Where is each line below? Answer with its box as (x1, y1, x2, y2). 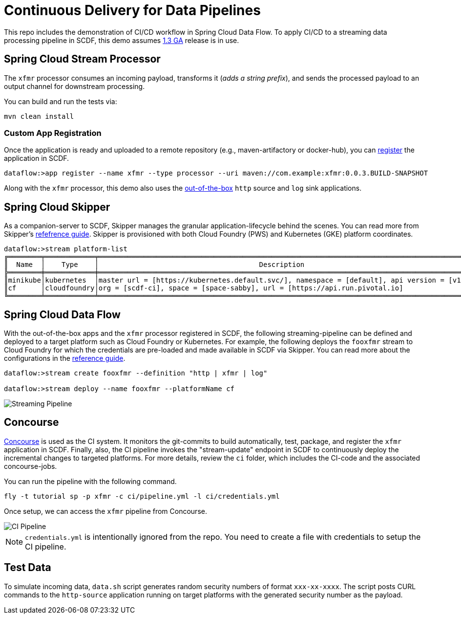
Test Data (4, 561, 51, 574)
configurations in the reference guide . (4, 354, 126, 363)
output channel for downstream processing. (4, 82, 145, 90)
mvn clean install (4, 112, 74, 120)
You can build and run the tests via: (4, 97, 117, 106)
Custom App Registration (4, 128, 102, 138)
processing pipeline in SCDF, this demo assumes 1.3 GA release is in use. (4, 36, 239, 44)
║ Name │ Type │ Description (4, 261, 305, 269)
